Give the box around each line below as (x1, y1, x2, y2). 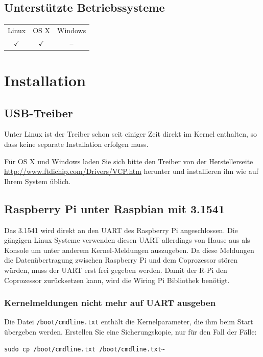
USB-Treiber (4, 105, 73, 120)
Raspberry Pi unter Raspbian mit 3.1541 (4, 200, 225, 216)
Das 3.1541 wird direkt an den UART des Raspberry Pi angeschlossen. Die (4, 224, 238, 235)
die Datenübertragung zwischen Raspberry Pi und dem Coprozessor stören (4, 254, 238, 265)
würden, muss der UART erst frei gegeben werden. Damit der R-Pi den (4, 265, 227, 275)
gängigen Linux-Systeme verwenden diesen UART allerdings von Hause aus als (4, 235, 250, 245)
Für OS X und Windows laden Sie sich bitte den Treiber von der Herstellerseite (4, 156, 253, 166)
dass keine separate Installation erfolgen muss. (4, 139, 149, 149)
